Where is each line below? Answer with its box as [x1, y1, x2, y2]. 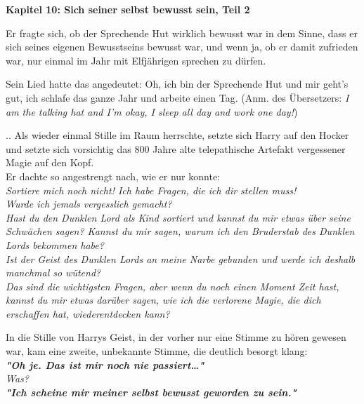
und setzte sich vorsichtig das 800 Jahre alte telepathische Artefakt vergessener [6, 141, 346, 156]
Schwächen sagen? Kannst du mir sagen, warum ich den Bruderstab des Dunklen [6, 224, 355, 238]
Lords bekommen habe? [6, 237, 104, 252]
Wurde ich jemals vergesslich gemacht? [6, 196, 172, 211]
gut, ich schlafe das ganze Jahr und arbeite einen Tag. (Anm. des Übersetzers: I [6, 90, 349, 105]
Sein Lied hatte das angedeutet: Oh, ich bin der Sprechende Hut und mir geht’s [6, 76, 349, 91]
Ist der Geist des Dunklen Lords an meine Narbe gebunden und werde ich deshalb [6, 251, 356, 266]
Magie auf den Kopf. [6, 155, 94, 170]
